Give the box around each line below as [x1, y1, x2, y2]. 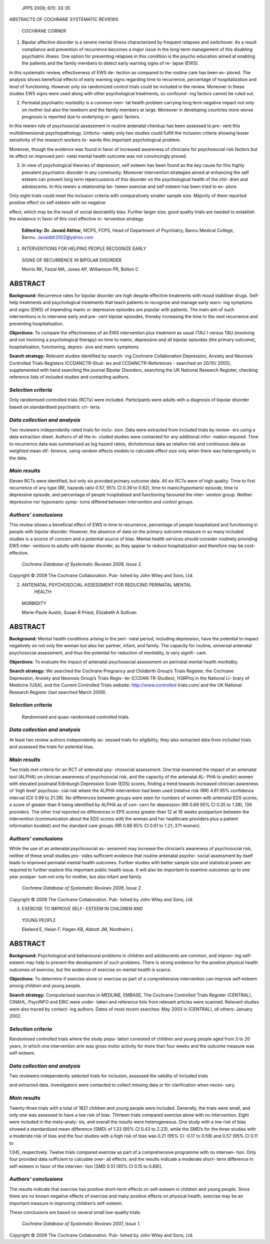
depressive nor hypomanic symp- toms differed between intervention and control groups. [9, 499, 194, 505]
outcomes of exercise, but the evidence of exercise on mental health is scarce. [9, 966, 172, 972]
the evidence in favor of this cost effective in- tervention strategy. [9, 216, 144, 222]
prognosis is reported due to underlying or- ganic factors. [21, 114, 140, 120]
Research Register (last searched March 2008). [9, 689, 107, 695]
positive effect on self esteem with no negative [9, 199, 106, 205]
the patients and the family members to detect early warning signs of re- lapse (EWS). [21, 60, 199, 66]
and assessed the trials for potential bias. [9, 744, 94, 750]
